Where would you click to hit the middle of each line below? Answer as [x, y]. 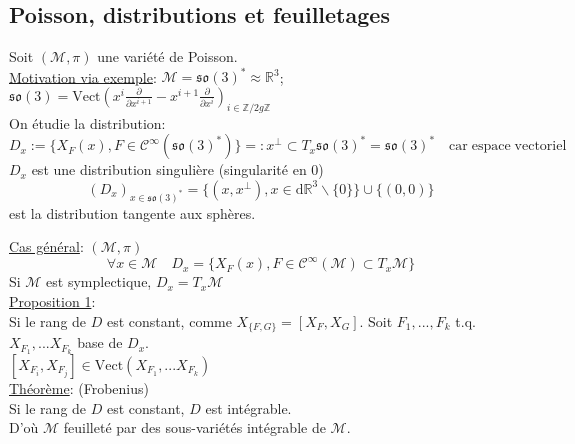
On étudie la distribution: [87, 122]
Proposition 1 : [52, 301]
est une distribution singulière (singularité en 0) [177, 169]
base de [100, 342]
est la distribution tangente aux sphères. [132, 212]
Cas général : [46, 246]
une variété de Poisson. [167, 56]
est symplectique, [99, 281]
